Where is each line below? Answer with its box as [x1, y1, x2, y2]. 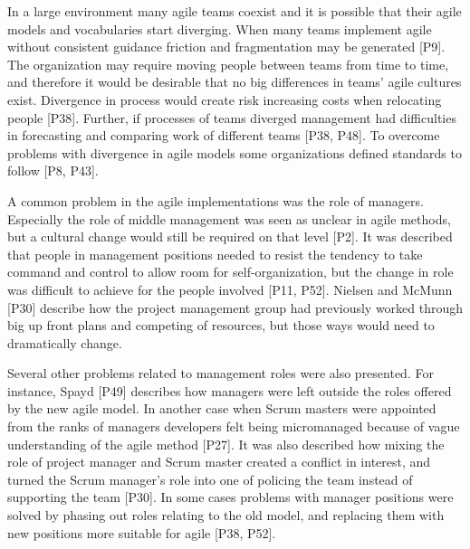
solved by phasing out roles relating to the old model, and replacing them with [7, 506, 445, 525]
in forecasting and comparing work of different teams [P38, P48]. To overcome [7, 126, 440, 145]
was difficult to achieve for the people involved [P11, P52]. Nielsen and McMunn [7, 279, 453, 298]
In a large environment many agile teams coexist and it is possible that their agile [7, 2, 462, 20]
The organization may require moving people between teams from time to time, [7, 54, 449, 73]
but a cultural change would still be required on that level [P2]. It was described [7, 227, 453, 246]
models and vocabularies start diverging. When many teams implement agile [7, 19, 432, 38]
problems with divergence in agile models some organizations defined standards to [7, 143, 462, 162]
